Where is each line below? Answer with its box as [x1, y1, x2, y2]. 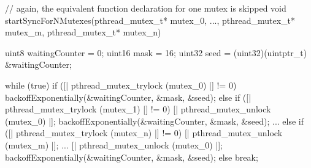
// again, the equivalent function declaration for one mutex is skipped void [5, 2, 286, 14]
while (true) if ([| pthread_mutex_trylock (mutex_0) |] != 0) [5, 78, 237, 91]
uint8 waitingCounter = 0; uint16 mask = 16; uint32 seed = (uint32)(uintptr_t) [5, 46, 307, 59]
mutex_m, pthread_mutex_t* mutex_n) [5, 26, 161, 38]
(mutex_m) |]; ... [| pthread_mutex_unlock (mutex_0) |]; [5, 138, 223, 151]
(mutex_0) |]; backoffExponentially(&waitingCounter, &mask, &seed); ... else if [5, 114, 304, 127]
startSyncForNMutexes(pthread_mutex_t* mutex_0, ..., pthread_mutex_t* [5, 13, 296, 26]
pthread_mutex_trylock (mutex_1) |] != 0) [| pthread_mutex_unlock [5, 103, 271, 115]
